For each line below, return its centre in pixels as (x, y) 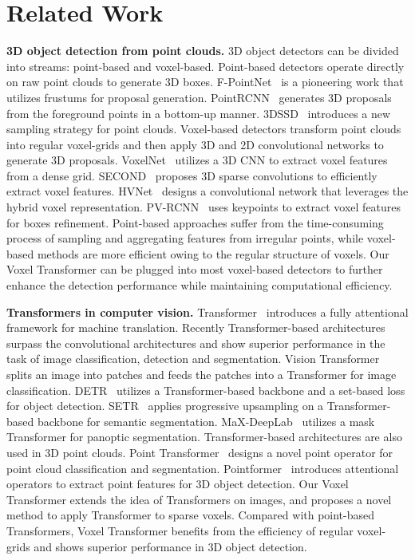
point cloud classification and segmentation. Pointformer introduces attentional (203, 468)
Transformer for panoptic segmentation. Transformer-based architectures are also (204, 437)
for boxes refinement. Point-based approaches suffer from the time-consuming (195, 222)
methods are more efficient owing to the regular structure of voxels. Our (213, 253)
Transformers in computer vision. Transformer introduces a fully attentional (207, 312)
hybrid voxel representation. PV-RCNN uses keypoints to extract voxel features (204, 207)
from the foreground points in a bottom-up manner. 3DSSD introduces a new (199, 113)
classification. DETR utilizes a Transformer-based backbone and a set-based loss (206, 390)
